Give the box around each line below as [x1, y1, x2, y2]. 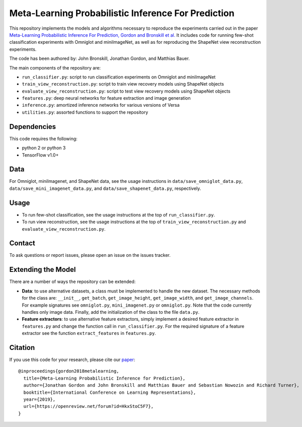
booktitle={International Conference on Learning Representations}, [23, 389, 196, 395]
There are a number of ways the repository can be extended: [9, 278, 136, 284]
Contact [9, 239, 35, 248]
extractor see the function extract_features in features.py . [22, 330, 156, 336]
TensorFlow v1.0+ [22, 152, 59, 158]
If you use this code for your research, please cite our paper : [9, 357, 135, 363]
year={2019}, [23, 396, 56, 402]
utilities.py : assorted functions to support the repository [22, 109, 148, 115]
